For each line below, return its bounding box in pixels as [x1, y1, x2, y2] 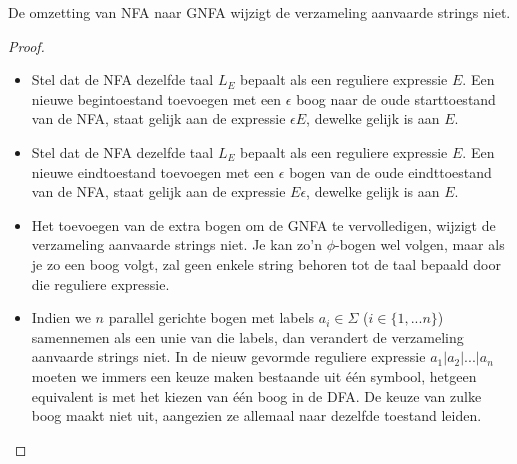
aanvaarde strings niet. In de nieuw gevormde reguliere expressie [31, 346, 426, 367]
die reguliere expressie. [31, 273, 170, 294]
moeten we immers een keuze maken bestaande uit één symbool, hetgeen [31, 365, 477, 386]
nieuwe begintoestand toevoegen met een [31, 88, 282, 109]
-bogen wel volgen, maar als [335, 234, 505, 255]
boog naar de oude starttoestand [296, 88, 496, 109]
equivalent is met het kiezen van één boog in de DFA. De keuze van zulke [31, 385, 482, 406]
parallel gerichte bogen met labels [108, 307, 315, 328]
